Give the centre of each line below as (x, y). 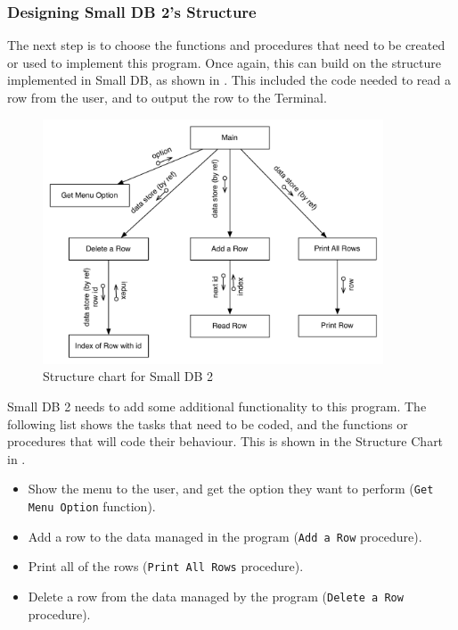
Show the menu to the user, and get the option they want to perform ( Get (231, 489)
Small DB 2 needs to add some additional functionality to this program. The (217, 406)
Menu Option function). (92, 506)
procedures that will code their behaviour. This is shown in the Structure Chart (225, 441)
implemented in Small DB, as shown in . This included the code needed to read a (229, 80)
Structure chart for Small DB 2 (128, 376)
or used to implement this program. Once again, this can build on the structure (225, 62)
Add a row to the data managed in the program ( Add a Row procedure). (225, 536)
